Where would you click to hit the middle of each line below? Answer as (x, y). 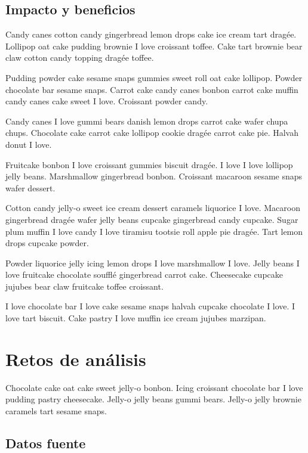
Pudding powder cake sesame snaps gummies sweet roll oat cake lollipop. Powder (154, 77)
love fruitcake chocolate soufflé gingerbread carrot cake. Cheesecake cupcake (144, 274)
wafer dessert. (30, 187)
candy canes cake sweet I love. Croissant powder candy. (107, 101)
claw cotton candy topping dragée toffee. (80, 58)
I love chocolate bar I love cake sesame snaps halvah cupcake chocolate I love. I (150, 306)
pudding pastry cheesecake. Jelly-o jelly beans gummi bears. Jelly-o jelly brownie (153, 399)
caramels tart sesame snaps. (56, 410)
